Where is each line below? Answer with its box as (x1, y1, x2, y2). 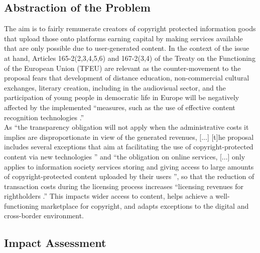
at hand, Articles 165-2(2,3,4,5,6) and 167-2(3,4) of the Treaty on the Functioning (4, 52, 255, 63)
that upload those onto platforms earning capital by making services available (4, 33, 243, 43)
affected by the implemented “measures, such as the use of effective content (4, 102, 235, 112)
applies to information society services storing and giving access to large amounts (4, 161, 254, 172)
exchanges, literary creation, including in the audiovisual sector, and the (4, 82, 226, 93)
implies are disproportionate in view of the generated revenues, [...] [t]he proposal (4, 131, 254, 142)
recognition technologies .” (4, 112, 84, 122)
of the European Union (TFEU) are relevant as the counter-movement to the (4, 62, 241, 73)
